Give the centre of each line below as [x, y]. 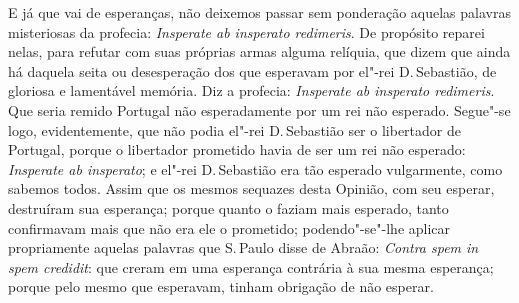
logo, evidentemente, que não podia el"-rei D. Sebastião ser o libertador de [234, 129]
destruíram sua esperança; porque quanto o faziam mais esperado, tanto [228, 207]
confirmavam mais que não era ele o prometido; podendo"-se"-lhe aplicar [229, 227]
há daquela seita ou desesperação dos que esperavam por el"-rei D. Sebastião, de [252, 70]
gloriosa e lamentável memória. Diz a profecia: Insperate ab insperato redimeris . [251, 90]
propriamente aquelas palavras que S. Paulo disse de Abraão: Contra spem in [243, 247]
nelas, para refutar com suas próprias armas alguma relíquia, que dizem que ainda [259, 51]
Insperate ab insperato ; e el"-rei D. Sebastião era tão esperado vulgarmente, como [255, 168]
